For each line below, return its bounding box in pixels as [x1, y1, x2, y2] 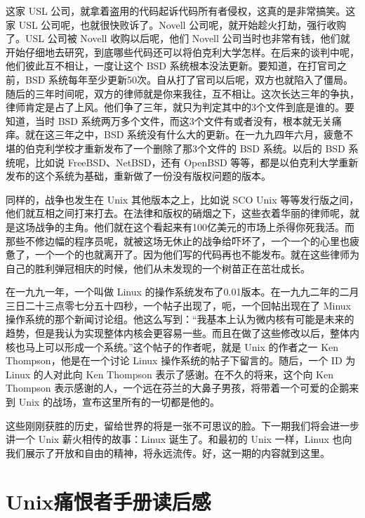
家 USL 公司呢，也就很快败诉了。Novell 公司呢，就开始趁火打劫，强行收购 [6, 17, 347, 32]
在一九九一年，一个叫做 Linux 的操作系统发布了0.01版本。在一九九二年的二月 [6, 284, 359, 299]
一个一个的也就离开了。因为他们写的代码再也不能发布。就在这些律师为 [34, 247, 359, 262]
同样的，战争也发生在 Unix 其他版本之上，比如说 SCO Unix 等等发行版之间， [6, 192, 359, 206]
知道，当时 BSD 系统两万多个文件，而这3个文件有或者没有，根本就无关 [6, 113, 332, 128]
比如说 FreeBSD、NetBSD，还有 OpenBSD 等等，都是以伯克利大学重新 [34, 154, 359, 169]
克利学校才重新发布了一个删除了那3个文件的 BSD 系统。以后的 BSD [34, 140, 345, 155]
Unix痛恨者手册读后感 [6, 486, 211, 515]
